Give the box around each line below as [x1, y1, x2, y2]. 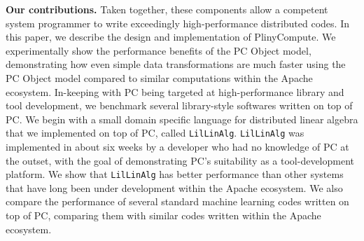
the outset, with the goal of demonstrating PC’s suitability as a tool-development [6, 153, 355, 167]
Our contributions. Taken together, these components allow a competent [6, 2, 328, 16]
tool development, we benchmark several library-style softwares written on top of [6, 98, 353, 113]
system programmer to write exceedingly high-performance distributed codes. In [6, 15, 349, 30]
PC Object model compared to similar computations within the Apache [6, 70, 313, 85]
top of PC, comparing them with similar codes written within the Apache [6, 208, 321, 223]
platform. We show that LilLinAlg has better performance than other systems [6, 167, 344, 181]
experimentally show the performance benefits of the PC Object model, [6, 43, 311, 57]
